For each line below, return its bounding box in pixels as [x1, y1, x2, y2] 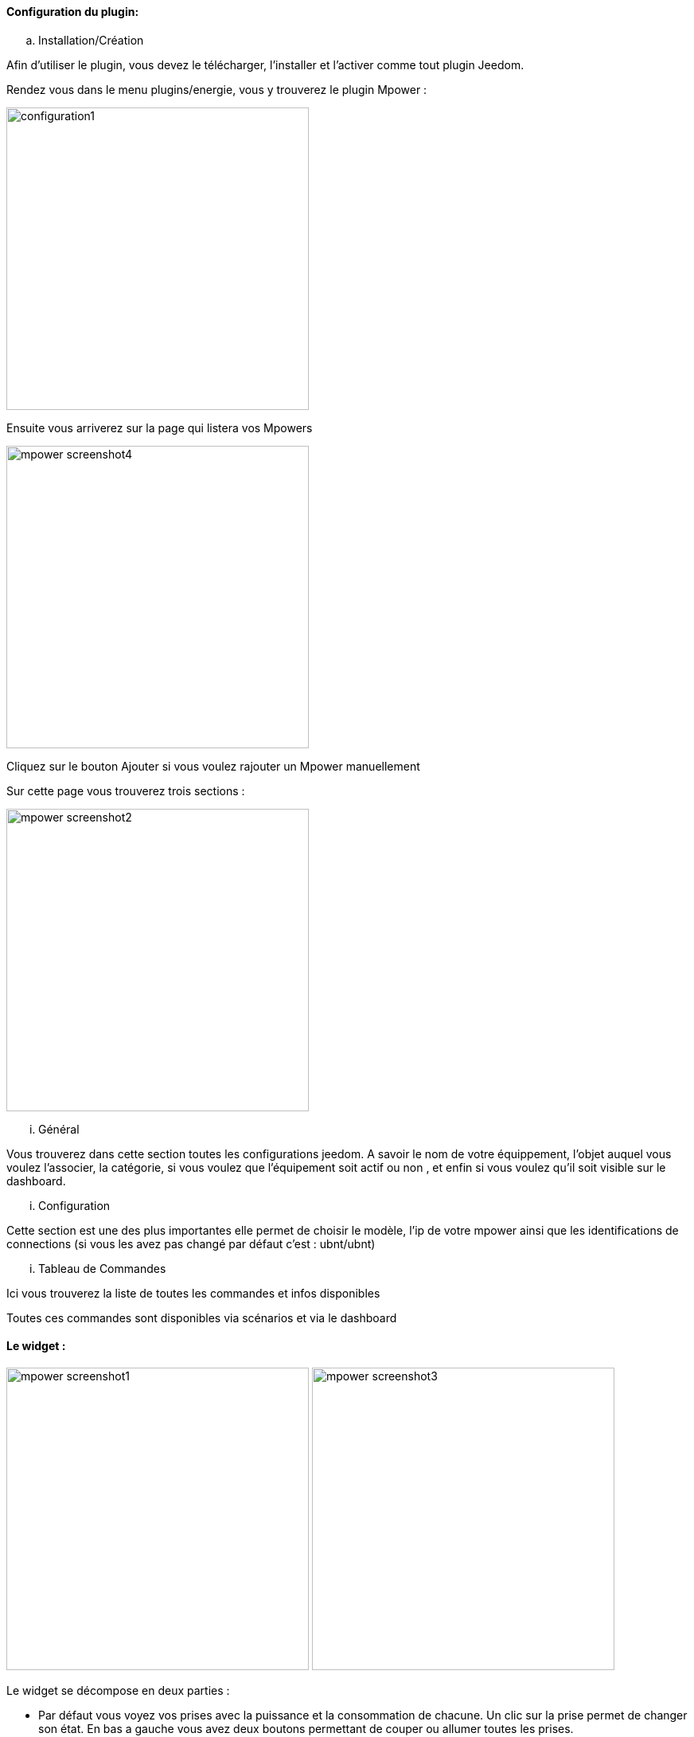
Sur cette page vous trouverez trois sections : [6, 783, 245, 798]
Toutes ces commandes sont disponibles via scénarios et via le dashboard [6, 1310, 397, 1325]
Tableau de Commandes [38, 1261, 166, 1275]
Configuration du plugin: [6, 5, 139, 18]
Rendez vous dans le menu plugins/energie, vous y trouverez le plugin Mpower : [6, 82, 427, 96]
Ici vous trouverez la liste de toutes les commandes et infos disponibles [6, 1286, 380, 1300]
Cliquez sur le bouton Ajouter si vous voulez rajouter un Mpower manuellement [6, 759, 420, 773]
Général [38, 1122, 80, 1136]
